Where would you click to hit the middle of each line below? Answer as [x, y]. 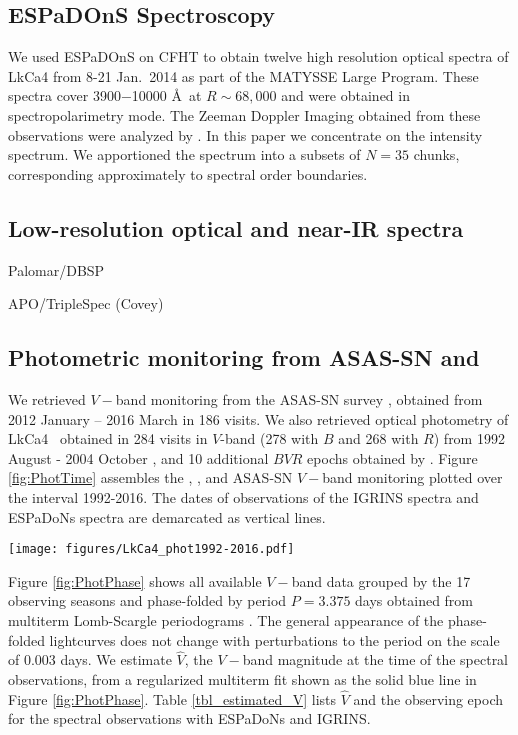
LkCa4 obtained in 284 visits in [108, 438]
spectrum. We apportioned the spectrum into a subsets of [184, 154]
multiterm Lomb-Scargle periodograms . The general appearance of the [226, 619]
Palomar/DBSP [56, 269]
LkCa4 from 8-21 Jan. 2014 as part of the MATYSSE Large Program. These [243, 75]
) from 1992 [469, 438]
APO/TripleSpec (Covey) [86, 303]
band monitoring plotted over [412, 477]
